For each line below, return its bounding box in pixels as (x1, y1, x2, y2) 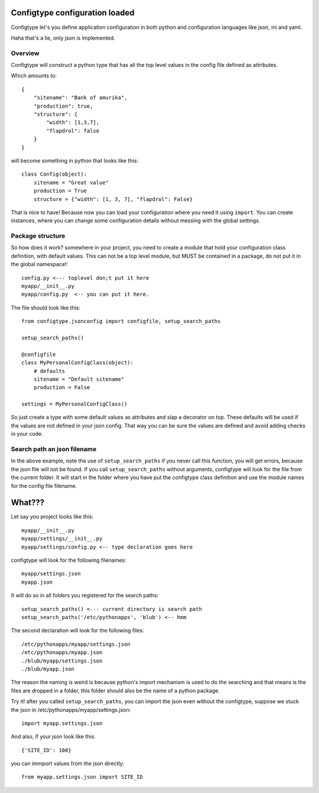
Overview (11, 49, 40, 57)
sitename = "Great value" (33, 179, 109, 186)
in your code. (11, 431, 44, 438)
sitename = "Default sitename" (33, 376, 125, 383)
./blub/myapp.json (21, 665, 75, 672)
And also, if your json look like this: (11, 733, 96, 740)
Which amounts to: (11, 72, 57, 79)
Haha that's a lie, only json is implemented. (11, 34, 115, 41)
